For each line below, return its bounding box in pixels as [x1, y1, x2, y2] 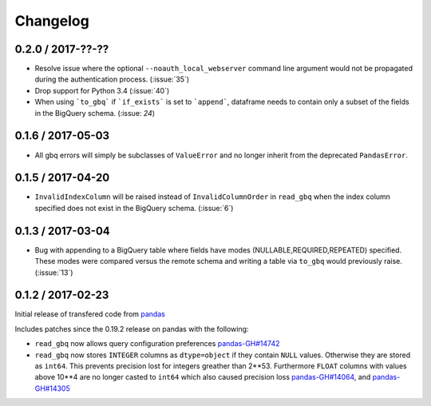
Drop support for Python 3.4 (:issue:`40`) [34, 86, 170, 95]
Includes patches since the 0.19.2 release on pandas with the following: [14, 324, 249, 333]
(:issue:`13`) [34, 268, 73, 277]
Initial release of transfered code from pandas [14, 309, 165, 319]
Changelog [14, 12, 89, 30]
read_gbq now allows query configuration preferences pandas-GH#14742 [34, 339, 280, 348]
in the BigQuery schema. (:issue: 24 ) [34, 108, 156, 117]
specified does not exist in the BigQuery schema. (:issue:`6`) [34, 203, 234, 213]
